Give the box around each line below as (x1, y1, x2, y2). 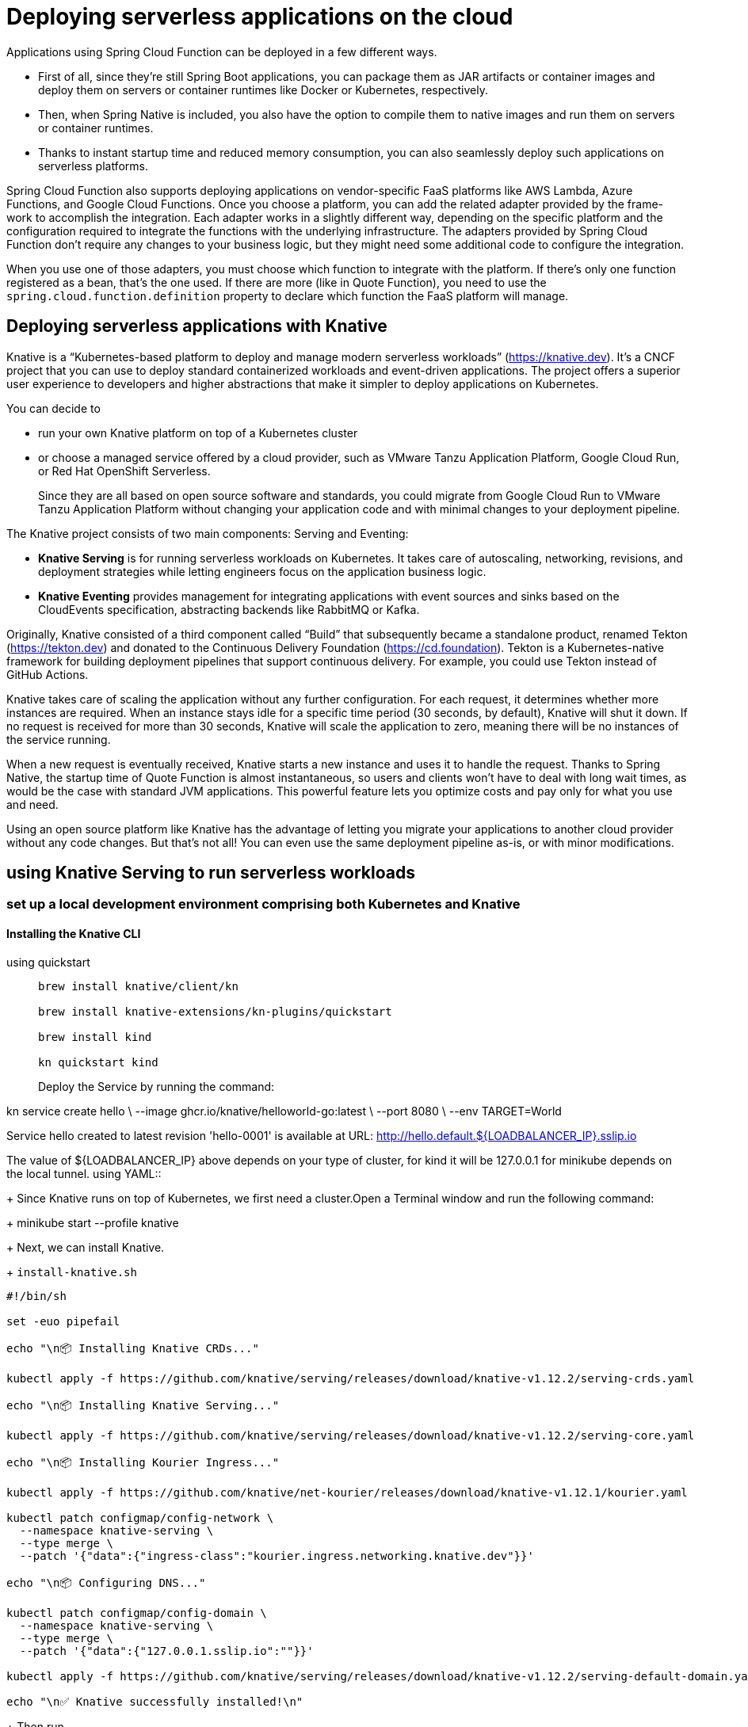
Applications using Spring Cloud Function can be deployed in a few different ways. (6, 44, 437, 59)
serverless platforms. (38, 158, 148, 173)
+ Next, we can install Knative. (6, 1240, 165, 1254)
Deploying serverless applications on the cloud (6, 3, 513, 30)
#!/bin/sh (6, 1289, 67, 1302)
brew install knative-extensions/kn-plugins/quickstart (38, 1005, 392, 1018)
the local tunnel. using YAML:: (6, 1166, 162, 1180)
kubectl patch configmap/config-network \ (6, 1511, 274, 1524)
